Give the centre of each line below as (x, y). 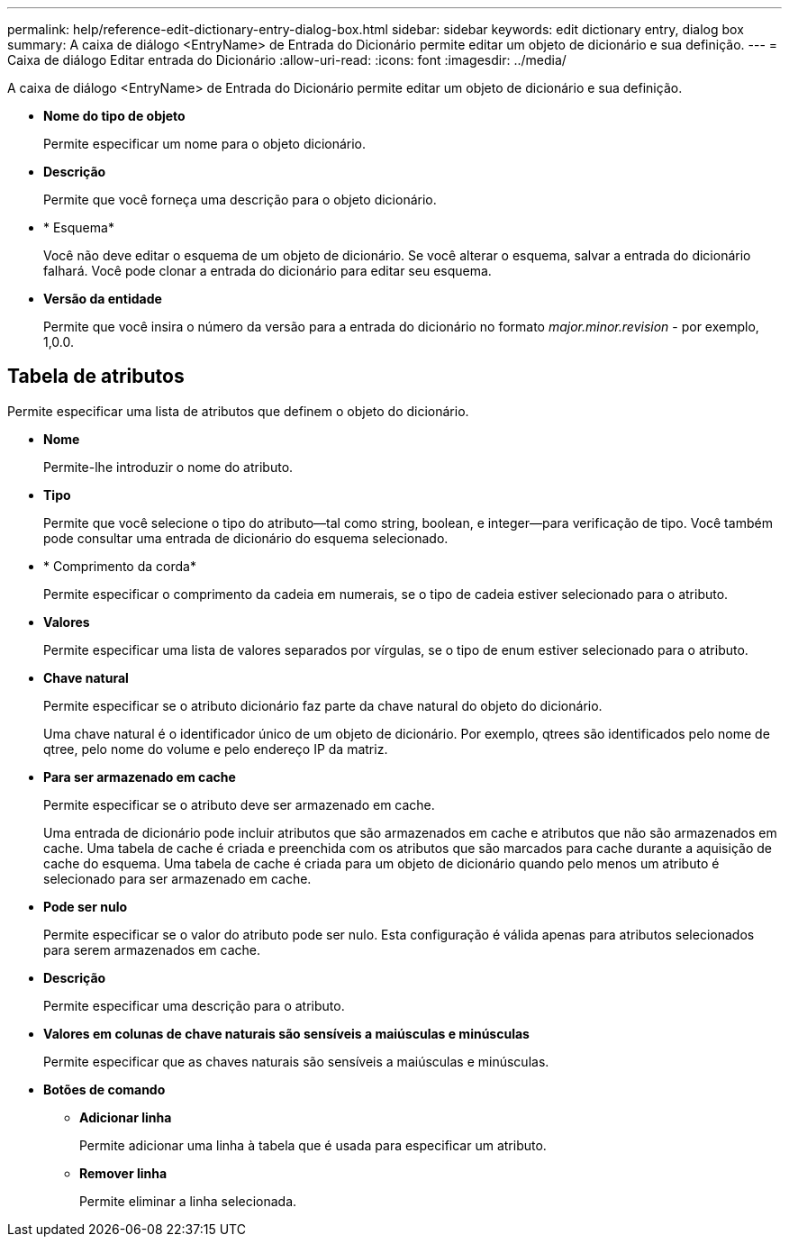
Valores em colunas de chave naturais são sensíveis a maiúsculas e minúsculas (286, 1033)
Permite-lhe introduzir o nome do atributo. (168, 467)
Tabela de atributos (96, 377)
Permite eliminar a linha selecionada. (188, 1201)
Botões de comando (104, 1089)
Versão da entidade (103, 299)
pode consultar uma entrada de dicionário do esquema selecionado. (246, 538)
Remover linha (123, 1173)
